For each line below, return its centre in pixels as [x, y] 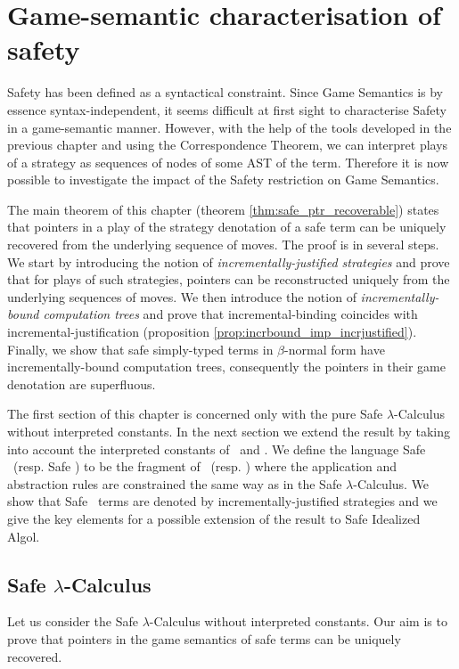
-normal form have [335, 349]
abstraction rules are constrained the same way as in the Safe [175, 483]
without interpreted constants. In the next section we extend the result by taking [229, 431]
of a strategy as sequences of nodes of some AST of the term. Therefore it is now [228, 162]
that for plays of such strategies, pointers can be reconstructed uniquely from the [229, 279]
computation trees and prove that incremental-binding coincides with [230, 314]
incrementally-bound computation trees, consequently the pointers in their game [226, 367]
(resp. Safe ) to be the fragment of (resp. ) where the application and [205, 466]
